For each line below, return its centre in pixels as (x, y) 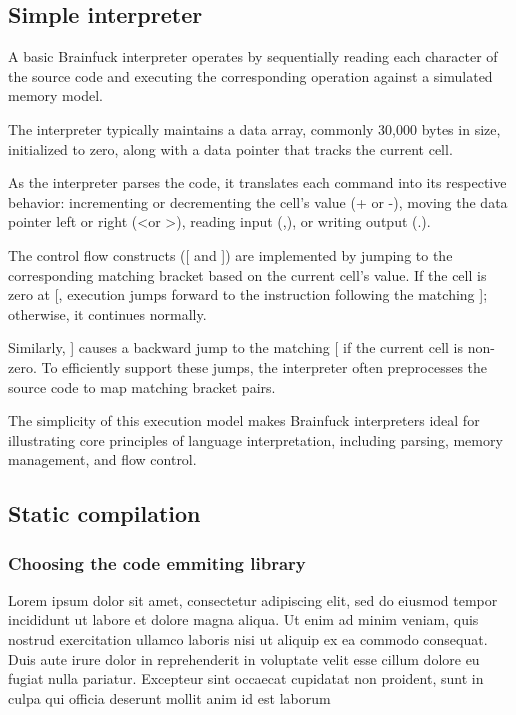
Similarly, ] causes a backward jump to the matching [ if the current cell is (235, 347)
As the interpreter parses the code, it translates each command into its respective (257, 182)
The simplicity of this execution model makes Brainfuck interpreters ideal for (244, 420)
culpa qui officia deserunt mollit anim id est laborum (169, 697)
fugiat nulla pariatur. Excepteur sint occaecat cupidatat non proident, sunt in (246, 678)
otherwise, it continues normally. (107, 313)
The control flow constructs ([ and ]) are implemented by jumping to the (230, 254)
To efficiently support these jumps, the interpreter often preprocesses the (264, 366)
